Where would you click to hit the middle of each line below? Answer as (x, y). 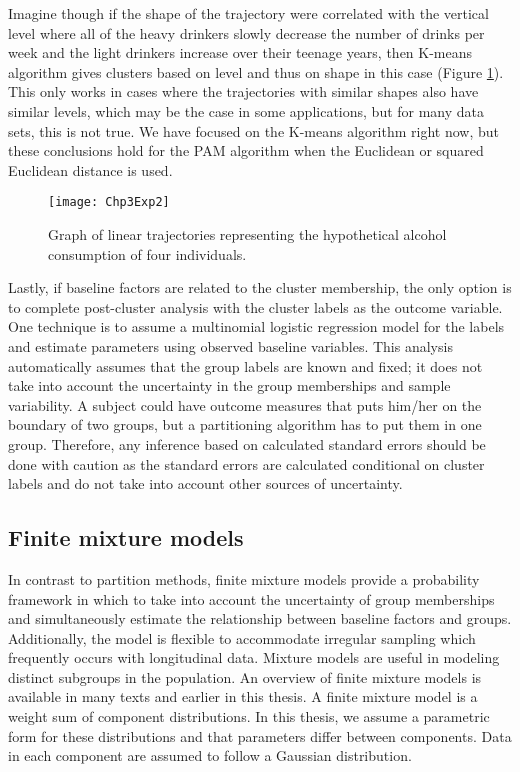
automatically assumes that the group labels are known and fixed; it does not (245, 365)
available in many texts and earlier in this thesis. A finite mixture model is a (243, 696)
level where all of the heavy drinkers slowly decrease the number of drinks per (246, 32)
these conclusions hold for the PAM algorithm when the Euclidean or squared (246, 150)
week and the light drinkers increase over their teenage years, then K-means (240, 52)
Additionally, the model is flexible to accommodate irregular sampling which (242, 637)
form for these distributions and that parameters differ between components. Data (260, 735)
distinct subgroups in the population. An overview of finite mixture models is (245, 676)
